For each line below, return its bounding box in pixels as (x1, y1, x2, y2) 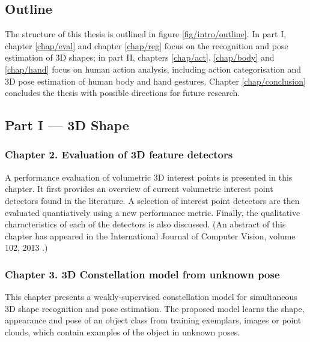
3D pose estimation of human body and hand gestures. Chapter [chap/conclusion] (5, 74, 306, 87)
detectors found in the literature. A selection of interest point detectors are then (5, 194, 300, 206)
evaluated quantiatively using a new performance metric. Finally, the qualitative (5, 206, 300, 218)
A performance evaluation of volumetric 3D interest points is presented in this (5, 170, 293, 183)
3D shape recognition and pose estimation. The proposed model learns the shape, (5, 302, 305, 314)
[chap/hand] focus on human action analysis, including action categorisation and (5, 62, 302, 75)
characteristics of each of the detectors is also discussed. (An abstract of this (5, 218, 286, 230)
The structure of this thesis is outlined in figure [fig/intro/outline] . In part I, (5, 28, 287, 40)
